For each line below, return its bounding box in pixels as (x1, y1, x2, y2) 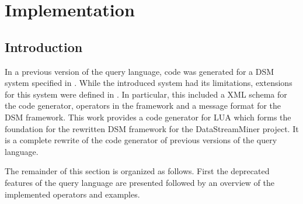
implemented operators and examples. (5, 188, 140, 200)
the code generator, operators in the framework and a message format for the (5, 99, 281, 112)
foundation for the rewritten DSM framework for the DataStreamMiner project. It (5, 122, 299, 134)
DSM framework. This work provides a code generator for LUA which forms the (5, 110, 291, 123)
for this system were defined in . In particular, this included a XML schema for (5, 88, 287, 100)
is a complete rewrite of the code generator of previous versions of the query (5, 134, 277, 146)
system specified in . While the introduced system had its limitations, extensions (5, 77, 292, 89)
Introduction (5, 37, 83, 56)
